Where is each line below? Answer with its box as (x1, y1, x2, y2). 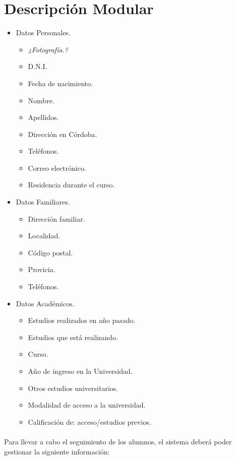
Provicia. (28, 264, 55, 275)
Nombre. (28, 95, 54, 105)
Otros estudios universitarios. (28, 382, 119, 393)
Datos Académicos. (16, 298, 75, 308)
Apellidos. (28, 112, 59, 122)
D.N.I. (28, 61, 47, 72)
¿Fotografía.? (28, 44, 69, 54)
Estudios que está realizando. (28, 332, 118, 342)
